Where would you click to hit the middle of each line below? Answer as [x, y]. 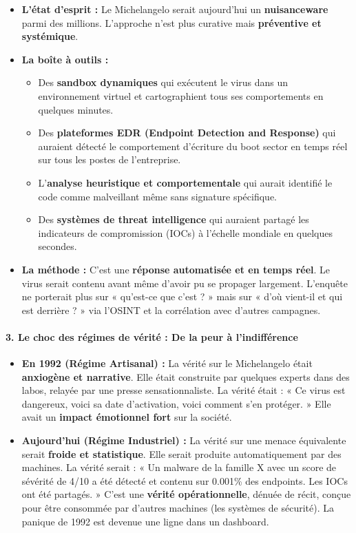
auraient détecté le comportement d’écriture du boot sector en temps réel [193, 146]
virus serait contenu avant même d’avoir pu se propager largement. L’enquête [185, 283]
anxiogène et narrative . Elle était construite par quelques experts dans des [186, 376]
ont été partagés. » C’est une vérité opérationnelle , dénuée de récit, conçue [186, 494]
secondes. [57, 246]
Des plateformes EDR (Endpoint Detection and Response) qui [187, 133]
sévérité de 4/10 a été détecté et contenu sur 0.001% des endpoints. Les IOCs [185, 480]
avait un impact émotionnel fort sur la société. [127, 417]
